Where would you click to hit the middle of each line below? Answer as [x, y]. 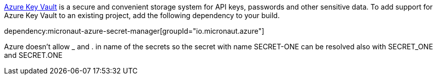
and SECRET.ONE [33, 55]
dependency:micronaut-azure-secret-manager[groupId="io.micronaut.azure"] [134, 31]
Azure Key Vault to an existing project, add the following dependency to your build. [142, 15]
